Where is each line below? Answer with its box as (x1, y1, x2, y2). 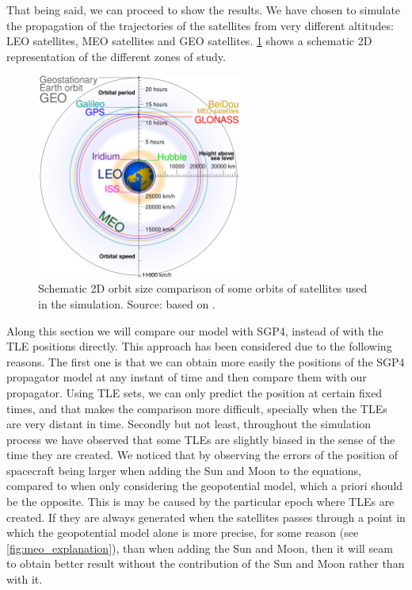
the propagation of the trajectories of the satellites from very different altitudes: (6, 17, 394, 33)
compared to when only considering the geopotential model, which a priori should (6, 477, 403, 494)
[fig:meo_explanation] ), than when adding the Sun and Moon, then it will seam (6, 539, 393, 556)
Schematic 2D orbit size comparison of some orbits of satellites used (38, 280, 368, 297)
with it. (6, 571, 43, 588)
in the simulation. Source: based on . (38, 295, 216, 312)
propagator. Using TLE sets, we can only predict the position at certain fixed (6, 384, 383, 400)
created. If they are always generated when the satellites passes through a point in (6, 508, 406, 525)
